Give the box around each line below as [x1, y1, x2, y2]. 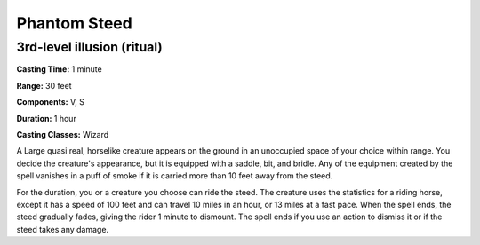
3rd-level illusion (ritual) [16, 39, 164, 55]
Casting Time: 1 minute [16, 64, 102, 75]
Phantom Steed [16, 13, 132, 33]
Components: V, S [16, 97, 84, 107]
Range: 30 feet [16, 80, 72, 91]
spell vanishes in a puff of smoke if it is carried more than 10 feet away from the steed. [16, 170, 333, 181]
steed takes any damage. [16, 224, 109, 234]
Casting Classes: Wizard [16, 129, 109, 139]
